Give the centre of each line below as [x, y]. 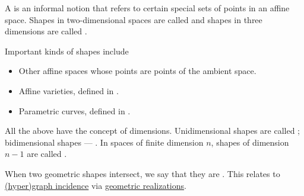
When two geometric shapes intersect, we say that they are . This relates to [142, 173]
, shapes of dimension [250, 142]
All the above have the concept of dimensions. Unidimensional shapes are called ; [153, 131]
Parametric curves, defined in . [75, 110]
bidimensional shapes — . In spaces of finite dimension [104, 142]
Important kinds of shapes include [67, 51]
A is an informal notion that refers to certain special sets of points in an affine [147, 8]
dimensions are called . [46, 31]
